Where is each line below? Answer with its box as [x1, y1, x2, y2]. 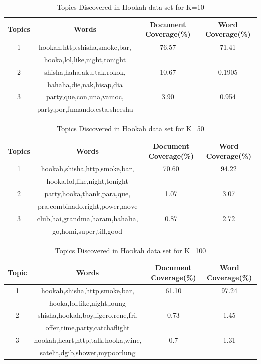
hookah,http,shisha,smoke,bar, [38, 42, 132, 52]
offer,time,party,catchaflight [45, 322, 130, 333]
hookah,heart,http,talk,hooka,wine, [34, 335, 142, 345]
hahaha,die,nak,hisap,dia [47, 79, 123, 89]
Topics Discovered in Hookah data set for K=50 [57, 123, 204, 134]
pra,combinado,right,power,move [38, 200, 138, 211]
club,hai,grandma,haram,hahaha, [37, 213, 138, 223]
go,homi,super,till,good [52, 225, 123, 236]
